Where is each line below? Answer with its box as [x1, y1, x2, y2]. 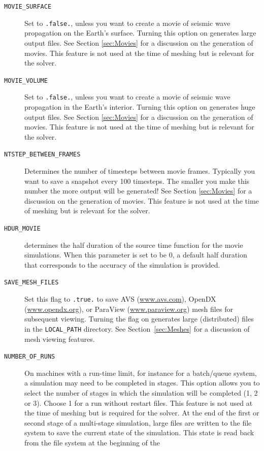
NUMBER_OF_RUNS [4, 353, 55, 361]
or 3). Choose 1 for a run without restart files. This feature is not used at [24, 397, 253, 408]
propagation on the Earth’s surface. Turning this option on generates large [24, 27, 256, 38]
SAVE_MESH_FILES [4, 279, 59, 286]
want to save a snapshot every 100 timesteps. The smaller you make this [24, 175, 250, 186]
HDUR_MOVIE [4, 225, 41, 232]
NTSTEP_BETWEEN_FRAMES [4, 151, 81, 158]
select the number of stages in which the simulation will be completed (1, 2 [24, 388, 258, 398]
